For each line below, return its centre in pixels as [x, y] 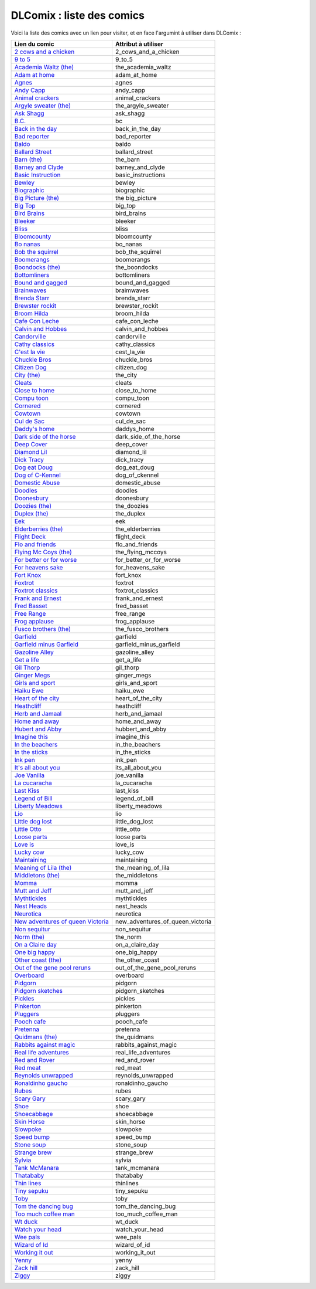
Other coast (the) [38, 960]
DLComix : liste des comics [78, 15]
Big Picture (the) [37, 198]
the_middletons [136, 875]
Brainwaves [30, 290]
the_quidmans [135, 1037]
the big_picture [136, 198]
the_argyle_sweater [142, 106]
